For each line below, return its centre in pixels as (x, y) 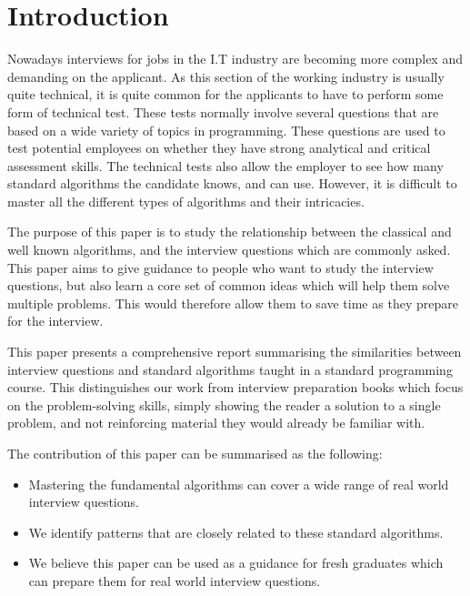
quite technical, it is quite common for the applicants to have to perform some (225, 94)
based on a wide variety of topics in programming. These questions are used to (226, 130)
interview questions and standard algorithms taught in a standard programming (230, 369)
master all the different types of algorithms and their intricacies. (186, 201)
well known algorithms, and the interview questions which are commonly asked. (229, 250)
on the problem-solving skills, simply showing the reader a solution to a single (224, 404)
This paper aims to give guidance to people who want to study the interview (220, 267)
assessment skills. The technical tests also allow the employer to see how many (225, 165)
